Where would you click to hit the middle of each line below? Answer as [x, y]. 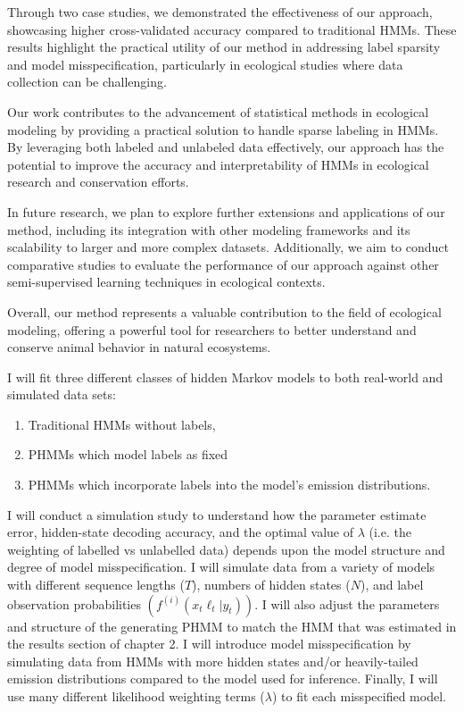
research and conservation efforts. [98, 182]
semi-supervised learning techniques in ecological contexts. [166, 282]
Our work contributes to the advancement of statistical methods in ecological [218, 111]
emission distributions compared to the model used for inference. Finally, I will [223, 678]
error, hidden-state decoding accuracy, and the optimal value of [180, 532]
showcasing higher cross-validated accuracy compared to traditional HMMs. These [232, 29]
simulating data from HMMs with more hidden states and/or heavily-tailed [213, 661]
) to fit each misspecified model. [359, 696]
